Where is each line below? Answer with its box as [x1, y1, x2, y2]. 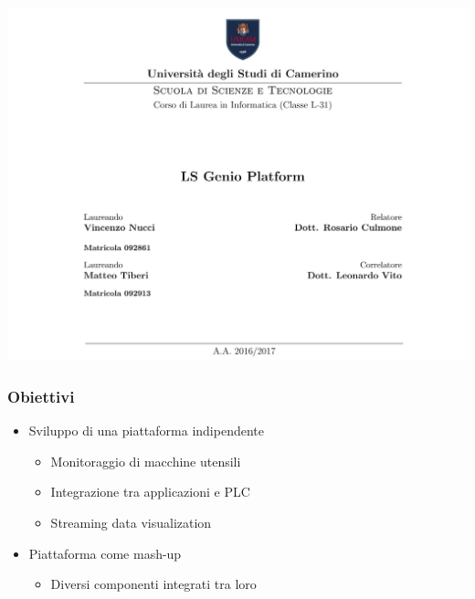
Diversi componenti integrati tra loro [50, 574, 257, 594]
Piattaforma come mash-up [28, 543, 182, 562]
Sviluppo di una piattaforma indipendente [28, 421, 264, 440]
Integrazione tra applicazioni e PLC [50, 482, 250, 501]
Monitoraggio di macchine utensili [50, 451, 241, 470]
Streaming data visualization [50, 512, 212, 531]
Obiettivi [7, 384, 75, 407]
